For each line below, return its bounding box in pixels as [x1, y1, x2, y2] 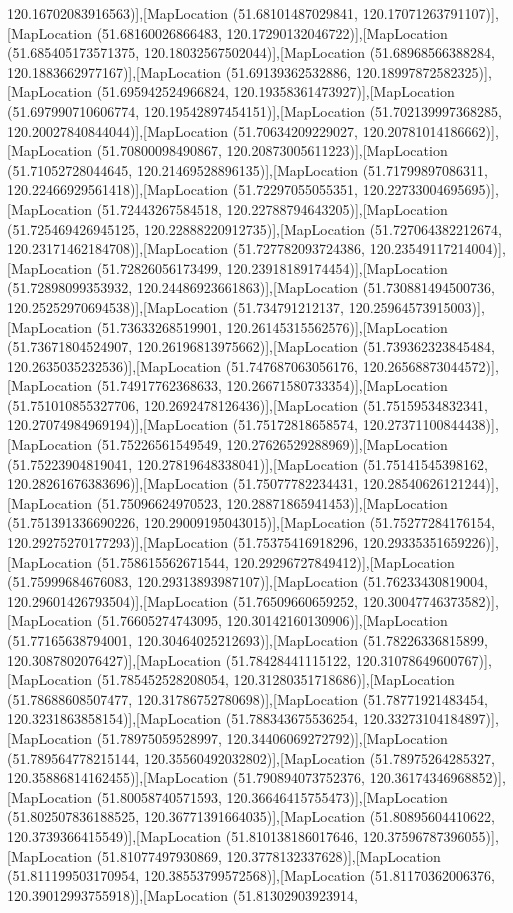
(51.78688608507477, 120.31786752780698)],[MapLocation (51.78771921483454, [7, 688, 488, 709]
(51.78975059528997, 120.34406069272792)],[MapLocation [96, 727, 448, 748]
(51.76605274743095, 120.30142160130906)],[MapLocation [96, 610, 448, 631]
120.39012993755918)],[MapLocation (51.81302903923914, [7, 884, 359, 905]
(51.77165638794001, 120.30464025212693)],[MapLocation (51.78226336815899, [7, 630, 488, 650]
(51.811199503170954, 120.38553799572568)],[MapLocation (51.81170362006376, [7, 865, 495, 886]
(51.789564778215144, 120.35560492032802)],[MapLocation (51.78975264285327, [7, 747, 495, 768]
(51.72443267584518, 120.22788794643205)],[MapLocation [96, 198, 448, 219]
